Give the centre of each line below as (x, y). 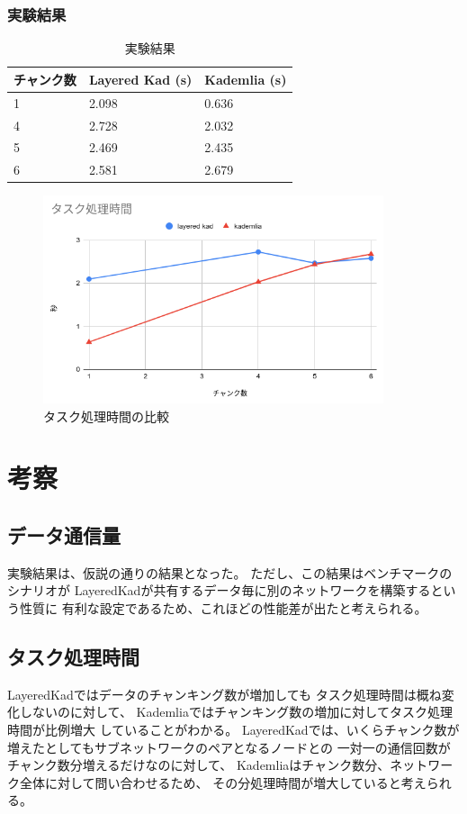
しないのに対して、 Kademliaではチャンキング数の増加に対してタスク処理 (236, 712)
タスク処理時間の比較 (106, 416)
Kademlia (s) (246, 79)
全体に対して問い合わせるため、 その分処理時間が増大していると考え (223, 782)
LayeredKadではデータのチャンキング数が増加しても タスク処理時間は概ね (225, 694)
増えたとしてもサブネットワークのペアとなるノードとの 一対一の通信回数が (229, 747)
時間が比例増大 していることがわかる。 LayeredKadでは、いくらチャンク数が (233, 729)
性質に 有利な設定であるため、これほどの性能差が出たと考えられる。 (223, 607)
